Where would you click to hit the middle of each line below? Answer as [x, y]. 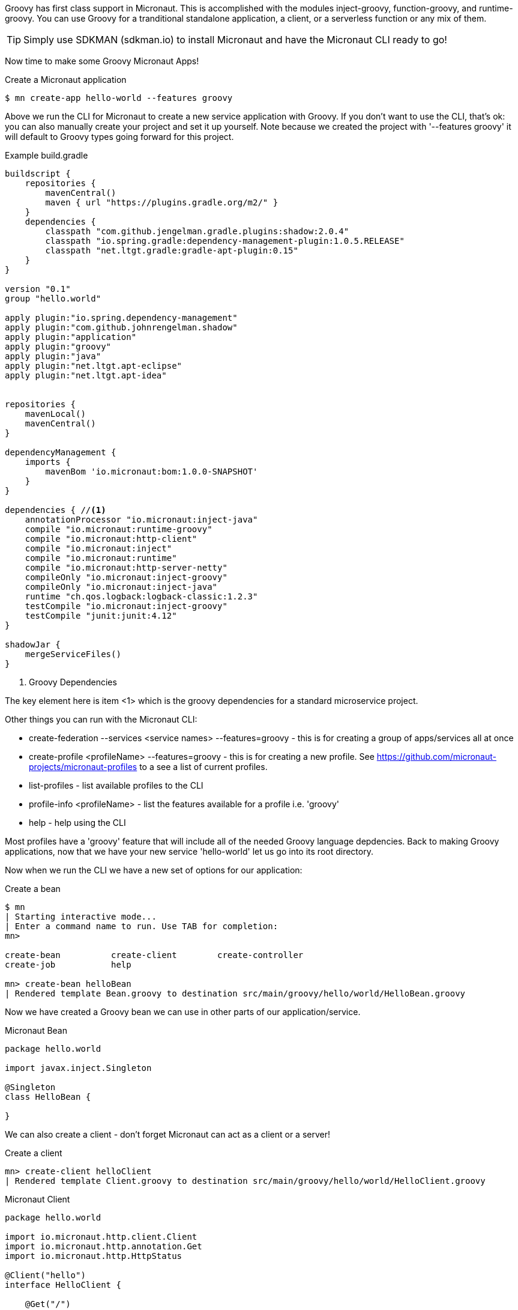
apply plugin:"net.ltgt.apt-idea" [86, 375]
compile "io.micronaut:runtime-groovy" [119, 529]
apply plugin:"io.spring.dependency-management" [121, 318]
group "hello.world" [53, 299]
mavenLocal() [55, 414]
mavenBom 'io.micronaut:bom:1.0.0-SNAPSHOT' [152, 472]
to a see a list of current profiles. [203, 767]
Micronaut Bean [36, 1030]
